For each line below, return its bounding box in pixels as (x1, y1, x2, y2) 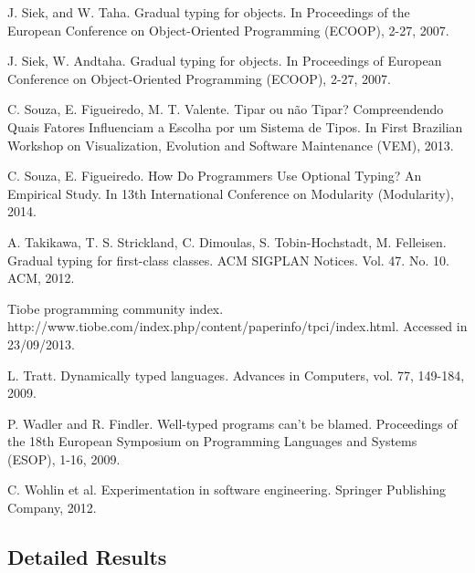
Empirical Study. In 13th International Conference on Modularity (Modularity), (7, 183, 454, 203)
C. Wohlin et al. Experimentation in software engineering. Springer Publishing (7, 480, 446, 499)
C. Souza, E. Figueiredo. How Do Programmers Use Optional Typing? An (7, 166, 422, 185)
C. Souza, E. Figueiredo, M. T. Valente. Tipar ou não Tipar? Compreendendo (7, 99, 444, 119)
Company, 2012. (7, 498, 97, 517)
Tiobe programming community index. (7, 298, 224, 318)
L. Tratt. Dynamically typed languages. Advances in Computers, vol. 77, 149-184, (7, 365, 465, 384)
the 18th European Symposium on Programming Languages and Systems (7, 432, 417, 451)
